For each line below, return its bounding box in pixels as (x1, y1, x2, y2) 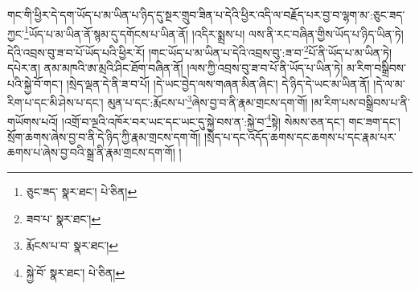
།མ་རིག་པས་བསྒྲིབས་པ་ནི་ (311, 93, 410, 110)
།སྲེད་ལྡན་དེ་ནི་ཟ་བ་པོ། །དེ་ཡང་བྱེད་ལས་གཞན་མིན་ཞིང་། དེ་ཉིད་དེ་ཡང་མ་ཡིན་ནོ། (66, 75, 370, 92)
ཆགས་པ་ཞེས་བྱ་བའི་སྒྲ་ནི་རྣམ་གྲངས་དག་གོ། (7, 144, 175, 161)
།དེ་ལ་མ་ (373, 75, 405, 92)
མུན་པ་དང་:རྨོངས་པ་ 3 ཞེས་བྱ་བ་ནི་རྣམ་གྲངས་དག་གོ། (107, 92, 308, 110)
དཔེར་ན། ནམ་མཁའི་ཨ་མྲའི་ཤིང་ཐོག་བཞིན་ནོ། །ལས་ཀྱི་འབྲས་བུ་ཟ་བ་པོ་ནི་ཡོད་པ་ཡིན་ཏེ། (7, 59, 343, 76)
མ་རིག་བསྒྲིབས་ (346, 59, 407, 76)
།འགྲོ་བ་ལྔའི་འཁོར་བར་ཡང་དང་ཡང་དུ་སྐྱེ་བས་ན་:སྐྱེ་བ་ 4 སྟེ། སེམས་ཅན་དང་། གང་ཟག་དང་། (61, 110, 401, 129)
